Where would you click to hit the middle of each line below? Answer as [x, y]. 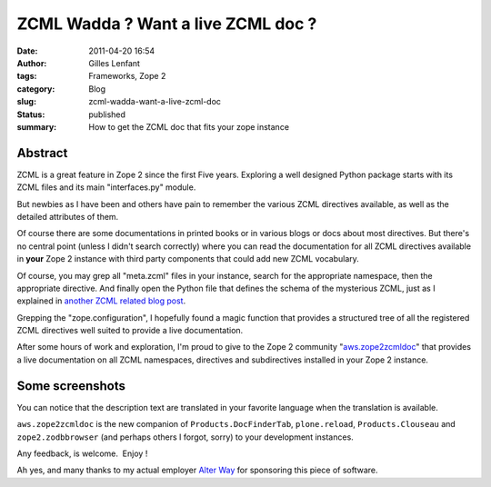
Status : [31, 114]
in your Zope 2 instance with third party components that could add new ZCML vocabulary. [188, 259]
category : [36, 89]
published [107, 114]
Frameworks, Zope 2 [127, 76]
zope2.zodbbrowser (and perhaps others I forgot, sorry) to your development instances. [185, 437]
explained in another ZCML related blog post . [101, 301]
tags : [27, 76]
